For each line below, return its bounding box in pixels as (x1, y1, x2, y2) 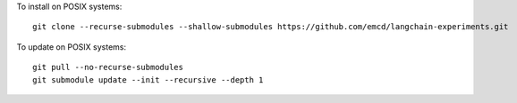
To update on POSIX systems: (16, 41, 127, 52)
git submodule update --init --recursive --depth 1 (32, 75, 264, 84)
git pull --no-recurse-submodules (32, 62, 183, 73)
